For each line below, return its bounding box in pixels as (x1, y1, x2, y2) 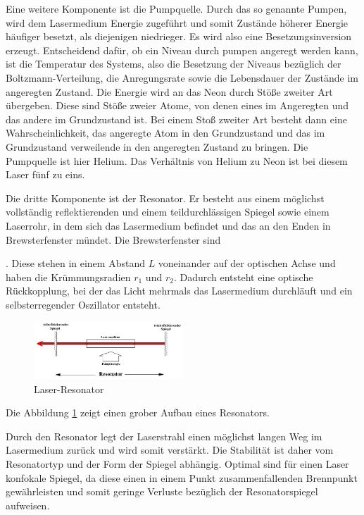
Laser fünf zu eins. (6, 167, 85, 182)
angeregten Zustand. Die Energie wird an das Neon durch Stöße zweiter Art (6, 84, 333, 99)
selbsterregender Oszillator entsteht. (6, 297, 161, 311)
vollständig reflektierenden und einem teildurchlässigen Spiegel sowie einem (6, 204, 330, 219)
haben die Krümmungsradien (6, 269, 131, 284)
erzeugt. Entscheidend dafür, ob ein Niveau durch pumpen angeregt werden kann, (6, 42, 358, 57)
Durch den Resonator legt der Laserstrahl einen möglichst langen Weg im (6, 428, 322, 443)
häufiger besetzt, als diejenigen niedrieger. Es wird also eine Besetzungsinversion (6, 29, 352, 44)
